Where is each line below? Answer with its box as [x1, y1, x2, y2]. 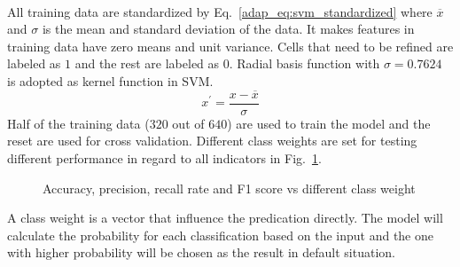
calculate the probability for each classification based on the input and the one [7, 225, 433, 244]
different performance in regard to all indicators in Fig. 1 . [7, 149, 322, 168]
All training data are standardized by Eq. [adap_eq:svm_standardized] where [7, 2, 433, 20]
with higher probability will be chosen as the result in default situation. [7, 243, 395, 262]
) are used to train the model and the [227, 114, 431, 132]
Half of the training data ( [7, 114, 150, 132]
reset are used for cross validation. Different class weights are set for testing [7, 131, 417, 150]
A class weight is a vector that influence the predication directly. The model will [7, 208, 443, 227]
